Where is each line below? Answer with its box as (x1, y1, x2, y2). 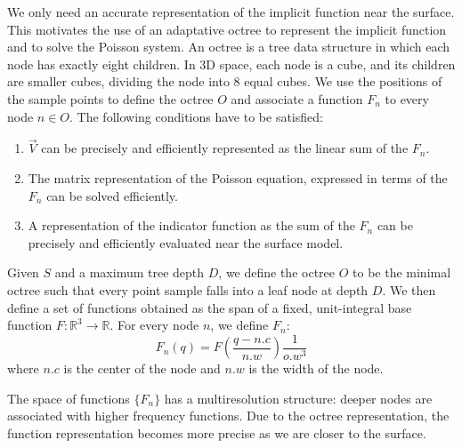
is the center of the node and (63, 359, 221, 378)
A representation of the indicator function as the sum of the (28, 216, 355, 235)
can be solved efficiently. (46, 186, 178, 204)
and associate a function (231, 89, 363, 108)
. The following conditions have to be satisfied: (69, 107, 323, 125)
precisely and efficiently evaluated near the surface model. (28, 233, 344, 252)
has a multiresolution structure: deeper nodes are (164, 388, 433, 407)
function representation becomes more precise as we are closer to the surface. (7, 423, 426, 442)
